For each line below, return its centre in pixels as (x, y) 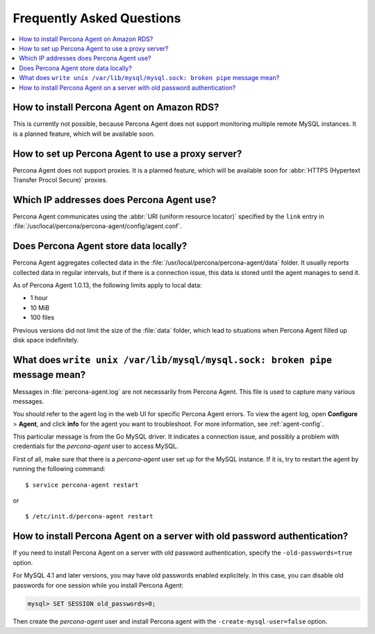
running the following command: (59, 469)
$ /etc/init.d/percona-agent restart (90, 516)
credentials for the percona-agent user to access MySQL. (95, 446)
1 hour (39, 298)
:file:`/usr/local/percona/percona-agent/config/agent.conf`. (97, 226)
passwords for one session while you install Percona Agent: (98, 585)
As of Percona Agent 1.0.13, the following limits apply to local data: (107, 285)
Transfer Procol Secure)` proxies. (60, 180)
